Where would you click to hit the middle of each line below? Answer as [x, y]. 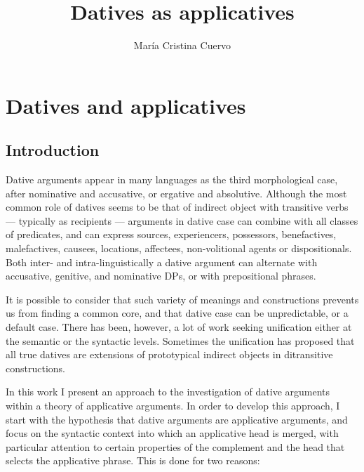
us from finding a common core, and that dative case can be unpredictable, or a [177, 313]
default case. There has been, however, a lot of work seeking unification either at [179, 327]
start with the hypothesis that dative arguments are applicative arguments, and [177, 419]
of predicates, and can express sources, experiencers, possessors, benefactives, [171, 234]
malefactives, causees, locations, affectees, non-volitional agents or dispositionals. [179, 248]
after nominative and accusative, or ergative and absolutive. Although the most [176, 193]
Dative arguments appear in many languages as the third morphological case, [172, 179]
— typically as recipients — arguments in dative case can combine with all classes [182, 220]
